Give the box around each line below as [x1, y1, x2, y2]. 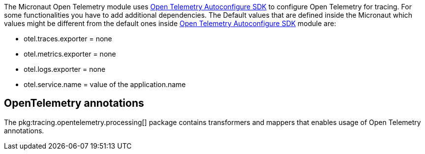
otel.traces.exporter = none [24, 34, 112, 43]
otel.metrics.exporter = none [24, 50, 116, 58]
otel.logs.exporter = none [24, 65, 106, 73]
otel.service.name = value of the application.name [24, 80, 186, 89]
